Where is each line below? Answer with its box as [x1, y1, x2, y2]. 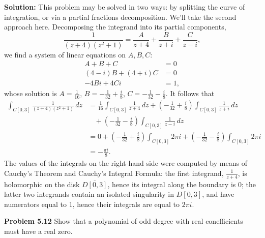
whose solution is [4, 88, 57, 99]
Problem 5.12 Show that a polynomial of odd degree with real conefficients [4, 216, 243, 226]
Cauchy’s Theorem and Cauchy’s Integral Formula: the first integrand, [4, 167, 224, 178]
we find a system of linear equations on [4, 49, 126, 59]
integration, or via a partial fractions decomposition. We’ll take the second [4, 11, 237, 22]
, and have [202, 189, 234, 199]
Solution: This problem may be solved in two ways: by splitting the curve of [4, 2, 245, 12]
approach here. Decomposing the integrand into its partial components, [4, 21, 226, 32]
